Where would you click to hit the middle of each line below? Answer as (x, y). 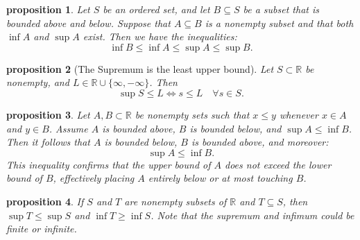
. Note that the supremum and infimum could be (252, 215)
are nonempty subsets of (175, 201)
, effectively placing (94, 178)
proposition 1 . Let (48, 9)
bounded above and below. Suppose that (88, 23)
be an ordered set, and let (156, 9)
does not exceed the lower (278, 164)
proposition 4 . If (45, 201)
